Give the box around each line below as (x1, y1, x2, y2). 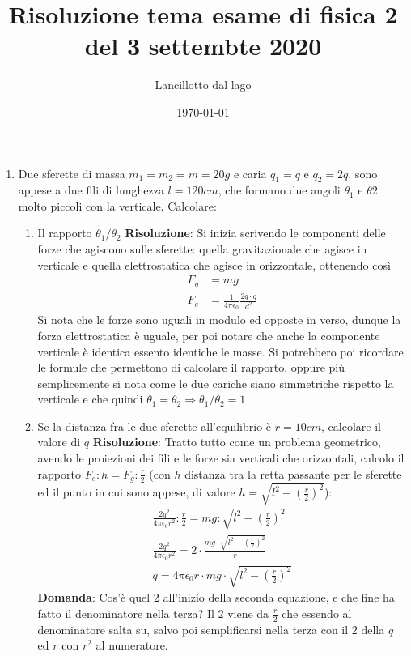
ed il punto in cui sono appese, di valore (37, 483, 235, 501)
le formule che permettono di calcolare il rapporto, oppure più (37, 359, 345, 376)
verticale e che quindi (37, 390, 143, 407)
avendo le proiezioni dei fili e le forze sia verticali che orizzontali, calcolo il (37, 449, 405, 466)
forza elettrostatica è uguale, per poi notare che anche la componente (37, 326, 380, 343)
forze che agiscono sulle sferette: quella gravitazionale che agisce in (37, 241, 367, 258)
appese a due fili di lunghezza (18, 181, 164, 198)
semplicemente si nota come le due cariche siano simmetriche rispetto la (37, 374, 394, 391)
